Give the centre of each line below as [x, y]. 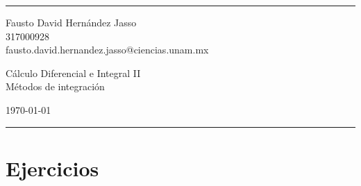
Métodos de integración [55, 86]
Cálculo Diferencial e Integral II [73, 73]
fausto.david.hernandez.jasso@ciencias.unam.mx [107, 50]
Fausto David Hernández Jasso [71, 22]
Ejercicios [52, 168]
